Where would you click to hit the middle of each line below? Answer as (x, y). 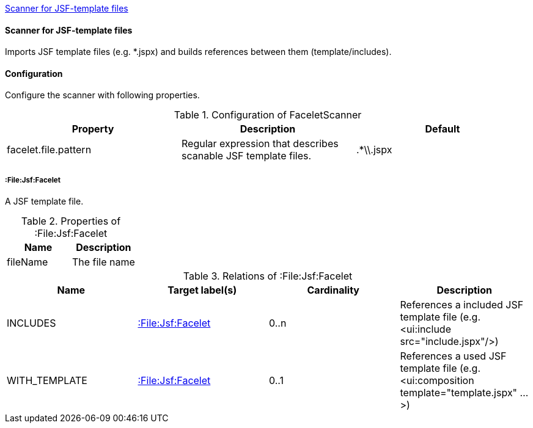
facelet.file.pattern (49, 150)
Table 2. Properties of (71, 221)
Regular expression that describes (260, 144)
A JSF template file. (44, 201)
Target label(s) (202, 290)
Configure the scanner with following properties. (102, 95)
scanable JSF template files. (246, 156)
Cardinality (333, 290)
